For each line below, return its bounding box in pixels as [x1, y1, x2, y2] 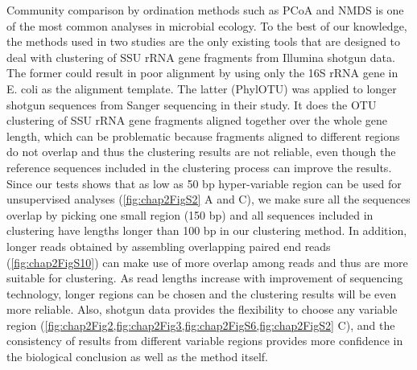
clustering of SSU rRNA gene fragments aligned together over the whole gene [6, 112, 388, 129]
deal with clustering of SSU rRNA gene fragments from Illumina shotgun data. [6, 48, 395, 65]
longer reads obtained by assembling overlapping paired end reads [6, 237, 331, 254]
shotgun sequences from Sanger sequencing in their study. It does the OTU [6, 96, 377, 113]
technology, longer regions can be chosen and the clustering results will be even [6, 285, 397, 302]
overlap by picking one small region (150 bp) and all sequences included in [6, 206, 374, 223]
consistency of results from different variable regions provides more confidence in [6, 332, 403, 349]
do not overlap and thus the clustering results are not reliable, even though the [6, 143, 396, 160]
